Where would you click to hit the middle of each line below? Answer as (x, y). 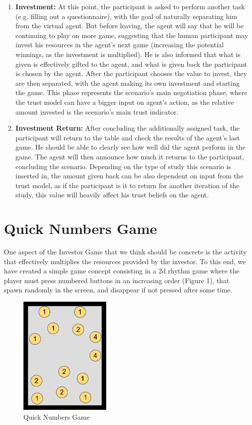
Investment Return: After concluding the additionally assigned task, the (127, 128)
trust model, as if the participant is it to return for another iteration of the (127, 185)
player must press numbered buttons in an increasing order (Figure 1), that (117, 280)
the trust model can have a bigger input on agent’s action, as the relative (125, 102)
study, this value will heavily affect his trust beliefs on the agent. (112, 195)
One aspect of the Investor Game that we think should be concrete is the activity (126, 251)
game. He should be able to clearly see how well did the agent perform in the (130, 147)
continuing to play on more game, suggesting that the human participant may (132, 35)
